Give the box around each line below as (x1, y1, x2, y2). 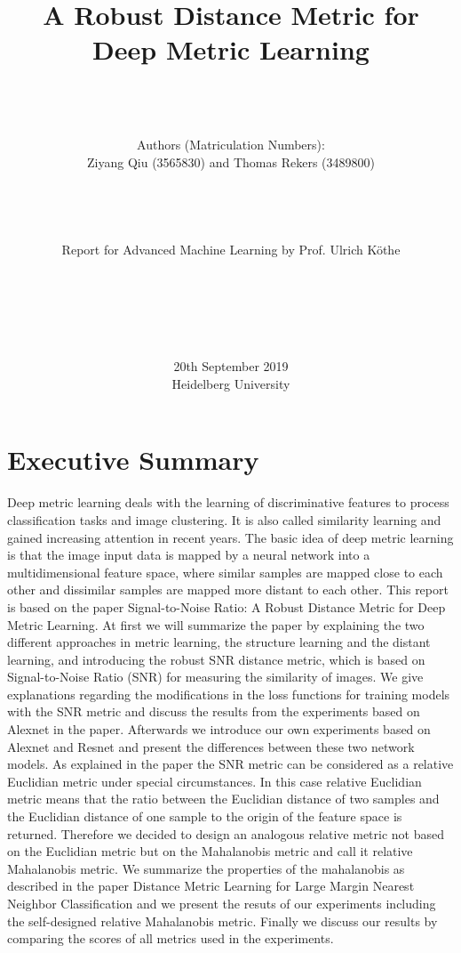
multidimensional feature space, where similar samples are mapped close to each (7, 562, 443, 581)
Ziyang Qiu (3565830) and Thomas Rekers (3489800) (87, 152, 375, 171)
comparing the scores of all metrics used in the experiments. (7, 929, 334, 948)
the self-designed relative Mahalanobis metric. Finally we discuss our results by (7, 911, 438, 930)
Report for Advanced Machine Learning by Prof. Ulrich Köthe (61, 239, 401, 258)
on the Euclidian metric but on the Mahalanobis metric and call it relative (7, 842, 413, 860)
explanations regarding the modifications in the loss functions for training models (7, 684, 450, 703)
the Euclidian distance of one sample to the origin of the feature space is (7, 807, 402, 826)
